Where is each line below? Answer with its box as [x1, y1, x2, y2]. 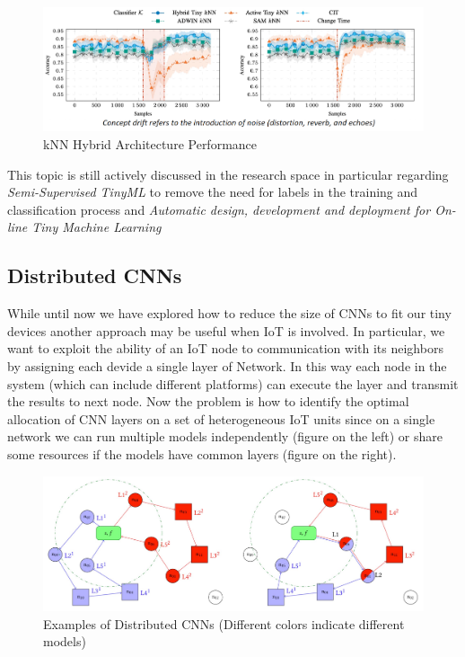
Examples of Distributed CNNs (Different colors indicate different [43, 614, 405, 633]
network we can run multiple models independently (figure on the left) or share [7, 427, 443, 446]
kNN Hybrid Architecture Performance [43, 135, 258, 154]
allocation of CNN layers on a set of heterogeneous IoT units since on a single [7, 409, 435, 428]
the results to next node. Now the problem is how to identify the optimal [7, 392, 409, 411]
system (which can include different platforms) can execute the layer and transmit [7, 374, 459, 393]
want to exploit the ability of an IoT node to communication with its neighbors [7, 339, 443, 358]
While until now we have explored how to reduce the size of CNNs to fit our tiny [7, 304, 452, 323]
